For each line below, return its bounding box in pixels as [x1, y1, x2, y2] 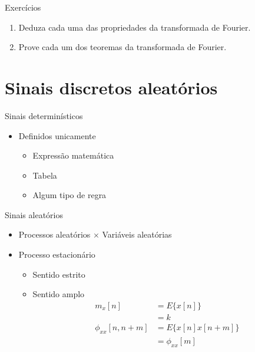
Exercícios [5, 1, 41, 13]
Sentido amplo [32, 288, 85, 300]
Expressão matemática [32, 149, 114, 162]
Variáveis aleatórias [102, 228, 172, 241]
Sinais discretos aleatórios [5, 75, 218, 99]
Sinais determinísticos [5, 109, 83, 121]
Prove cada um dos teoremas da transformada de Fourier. [18, 41, 227, 53]
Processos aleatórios [18, 228, 91, 241]
